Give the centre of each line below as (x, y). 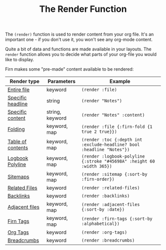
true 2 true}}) (99, 132)
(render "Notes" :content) (113, 115)
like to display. (20, 60)
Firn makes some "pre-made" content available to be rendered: (69, 69)
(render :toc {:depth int (112, 140)
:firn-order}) (98, 179)
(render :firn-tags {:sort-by (117, 219)
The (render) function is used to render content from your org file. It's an (80, 34)
